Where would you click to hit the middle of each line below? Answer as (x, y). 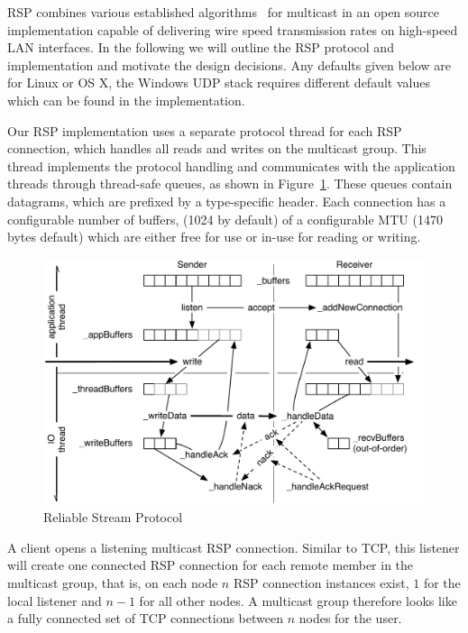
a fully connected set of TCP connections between (145, 618)
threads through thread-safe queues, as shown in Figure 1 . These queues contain (230, 183)
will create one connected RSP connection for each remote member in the (211, 565)
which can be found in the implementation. (126, 100)
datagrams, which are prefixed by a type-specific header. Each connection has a (227, 201)
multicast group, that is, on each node (113, 582)
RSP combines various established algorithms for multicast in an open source (224, 12)
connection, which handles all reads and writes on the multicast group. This (217, 148)
